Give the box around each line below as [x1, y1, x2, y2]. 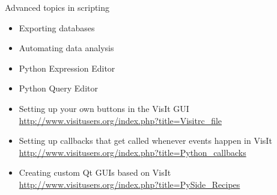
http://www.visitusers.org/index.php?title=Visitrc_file [19, 114, 222, 126]
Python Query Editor [19, 82, 98, 94]
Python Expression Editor [19, 61, 115, 74]
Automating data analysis [19, 42, 114, 54]
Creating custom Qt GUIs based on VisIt [19, 166, 171, 179]
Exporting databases [19, 21, 95, 34]
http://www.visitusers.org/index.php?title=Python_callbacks [19, 146, 246, 158]
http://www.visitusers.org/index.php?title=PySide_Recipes [19, 178, 240, 190]
